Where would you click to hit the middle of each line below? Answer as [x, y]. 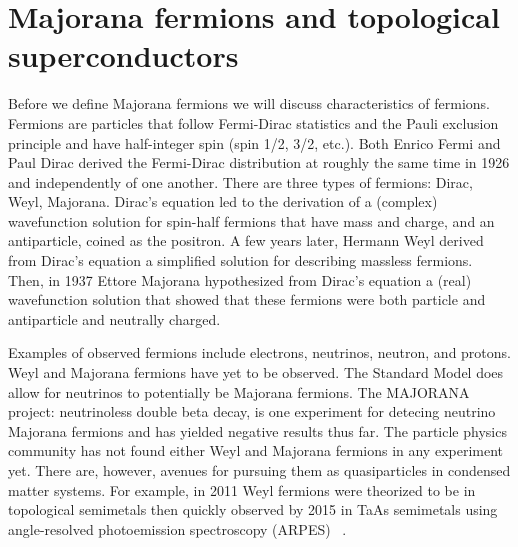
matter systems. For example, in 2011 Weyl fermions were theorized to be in [242, 489]
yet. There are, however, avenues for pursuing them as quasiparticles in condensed [259, 470]
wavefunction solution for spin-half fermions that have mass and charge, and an [251, 220]
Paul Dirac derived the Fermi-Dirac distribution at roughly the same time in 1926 [259, 162]
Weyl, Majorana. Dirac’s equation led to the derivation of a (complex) [223, 201]
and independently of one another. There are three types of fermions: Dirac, [240, 181]
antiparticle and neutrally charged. [114, 318]
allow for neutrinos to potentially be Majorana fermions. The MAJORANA [239, 391]
